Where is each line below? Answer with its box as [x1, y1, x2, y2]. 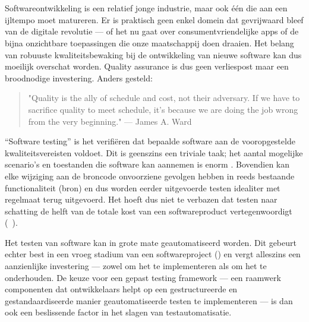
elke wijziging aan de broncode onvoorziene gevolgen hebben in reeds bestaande [5, 169, 295, 182]
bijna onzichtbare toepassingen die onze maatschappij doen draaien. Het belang [5, 36, 294, 49]
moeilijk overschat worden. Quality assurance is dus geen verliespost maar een [5, 60, 289, 72]
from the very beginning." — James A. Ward [28, 115, 192, 127]
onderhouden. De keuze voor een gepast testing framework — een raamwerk [5, 271, 281, 283]
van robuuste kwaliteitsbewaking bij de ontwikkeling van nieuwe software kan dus [5, 48, 302, 61]
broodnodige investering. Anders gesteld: [5, 71, 153, 84]
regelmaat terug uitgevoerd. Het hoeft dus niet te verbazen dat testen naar [5, 193, 278, 206]
